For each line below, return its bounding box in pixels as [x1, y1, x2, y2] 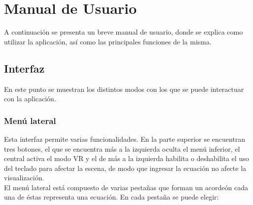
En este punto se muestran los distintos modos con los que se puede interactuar [4, 83, 244, 94]
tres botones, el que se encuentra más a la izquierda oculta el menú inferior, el [4, 143, 240, 154]
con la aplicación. [4, 93, 56, 104]
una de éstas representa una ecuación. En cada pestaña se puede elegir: [4, 192, 219, 202]
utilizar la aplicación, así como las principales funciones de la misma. [4, 36, 212, 46]
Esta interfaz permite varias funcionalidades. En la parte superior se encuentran [4, 133, 246, 144]
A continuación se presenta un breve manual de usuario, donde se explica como [4, 27, 243, 37]
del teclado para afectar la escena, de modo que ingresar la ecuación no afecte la [4, 163, 247, 173]
